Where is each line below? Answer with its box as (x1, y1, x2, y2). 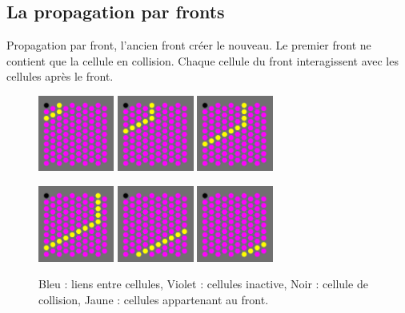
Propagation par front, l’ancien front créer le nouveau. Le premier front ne (6, 37, 371, 53)
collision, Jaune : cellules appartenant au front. (38, 291, 269, 307)
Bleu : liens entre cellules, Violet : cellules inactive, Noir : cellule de (38, 275, 368, 292)
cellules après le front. (6, 68, 114, 85)
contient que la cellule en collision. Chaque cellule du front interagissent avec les (6, 52, 399, 69)
